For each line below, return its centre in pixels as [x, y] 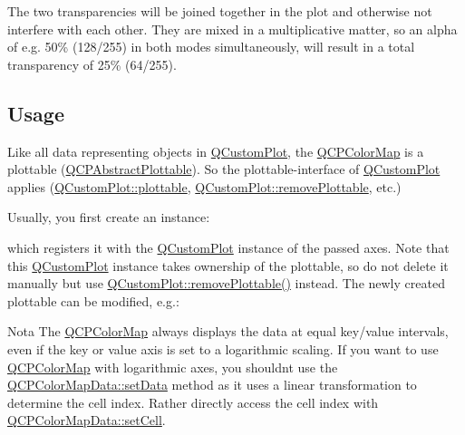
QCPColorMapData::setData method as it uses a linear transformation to [212, 385]
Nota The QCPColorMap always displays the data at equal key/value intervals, [228, 331]
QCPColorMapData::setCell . [87, 420]
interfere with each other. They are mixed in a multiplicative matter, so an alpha [232, 29]
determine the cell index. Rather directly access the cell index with [193, 402]
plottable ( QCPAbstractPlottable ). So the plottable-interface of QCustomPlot [224, 169]
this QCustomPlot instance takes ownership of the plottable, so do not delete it [228, 265]
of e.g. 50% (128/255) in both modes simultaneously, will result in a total [211, 47]
